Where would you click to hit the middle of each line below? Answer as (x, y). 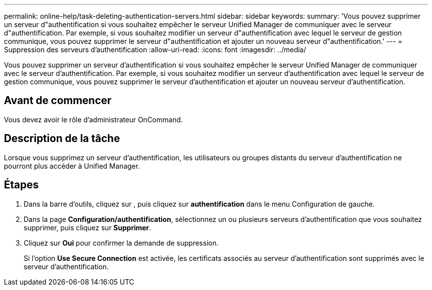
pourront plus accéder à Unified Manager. (72, 166)
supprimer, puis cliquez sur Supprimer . (88, 227)
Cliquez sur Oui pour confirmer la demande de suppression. (121, 243)
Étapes (21, 185)
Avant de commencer (58, 101)
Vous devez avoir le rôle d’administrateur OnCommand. (93, 119)
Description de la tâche (62, 139)
